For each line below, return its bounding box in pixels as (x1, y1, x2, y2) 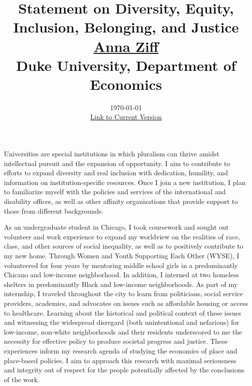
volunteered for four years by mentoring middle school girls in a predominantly (4, 260, 238, 270)
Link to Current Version (90, 112, 162, 122)
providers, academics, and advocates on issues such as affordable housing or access (4, 298, 248, 308)
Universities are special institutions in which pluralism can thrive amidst (4, 149, 220, 159)
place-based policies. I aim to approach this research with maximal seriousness (4, 355, 236, 365)
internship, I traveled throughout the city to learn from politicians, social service (4, 288, 243, 299)
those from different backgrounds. (4, 205, 104, 216)
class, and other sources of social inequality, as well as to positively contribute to (4, 241, 243, 251)
